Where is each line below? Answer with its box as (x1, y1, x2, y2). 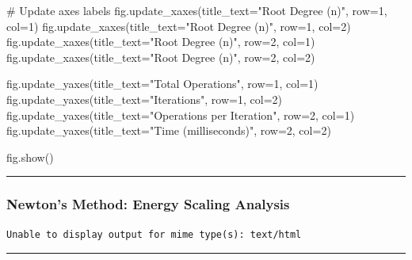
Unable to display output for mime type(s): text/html (6, 228, 302, 240)
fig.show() (6, 148, 54, 165)
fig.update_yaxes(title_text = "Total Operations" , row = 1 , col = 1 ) (6, 75, 319, 92)
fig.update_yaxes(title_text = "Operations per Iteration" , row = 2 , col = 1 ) (6, 106, 355, 123)
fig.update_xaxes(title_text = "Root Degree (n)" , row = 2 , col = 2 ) (6, 48, 315, 65)
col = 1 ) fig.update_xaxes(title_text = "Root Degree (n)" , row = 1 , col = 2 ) (6, 17, 351, 34)
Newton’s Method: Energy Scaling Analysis (6, 194, 290, 214)
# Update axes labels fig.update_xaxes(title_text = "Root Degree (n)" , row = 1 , (6, 2, 387, 18)
